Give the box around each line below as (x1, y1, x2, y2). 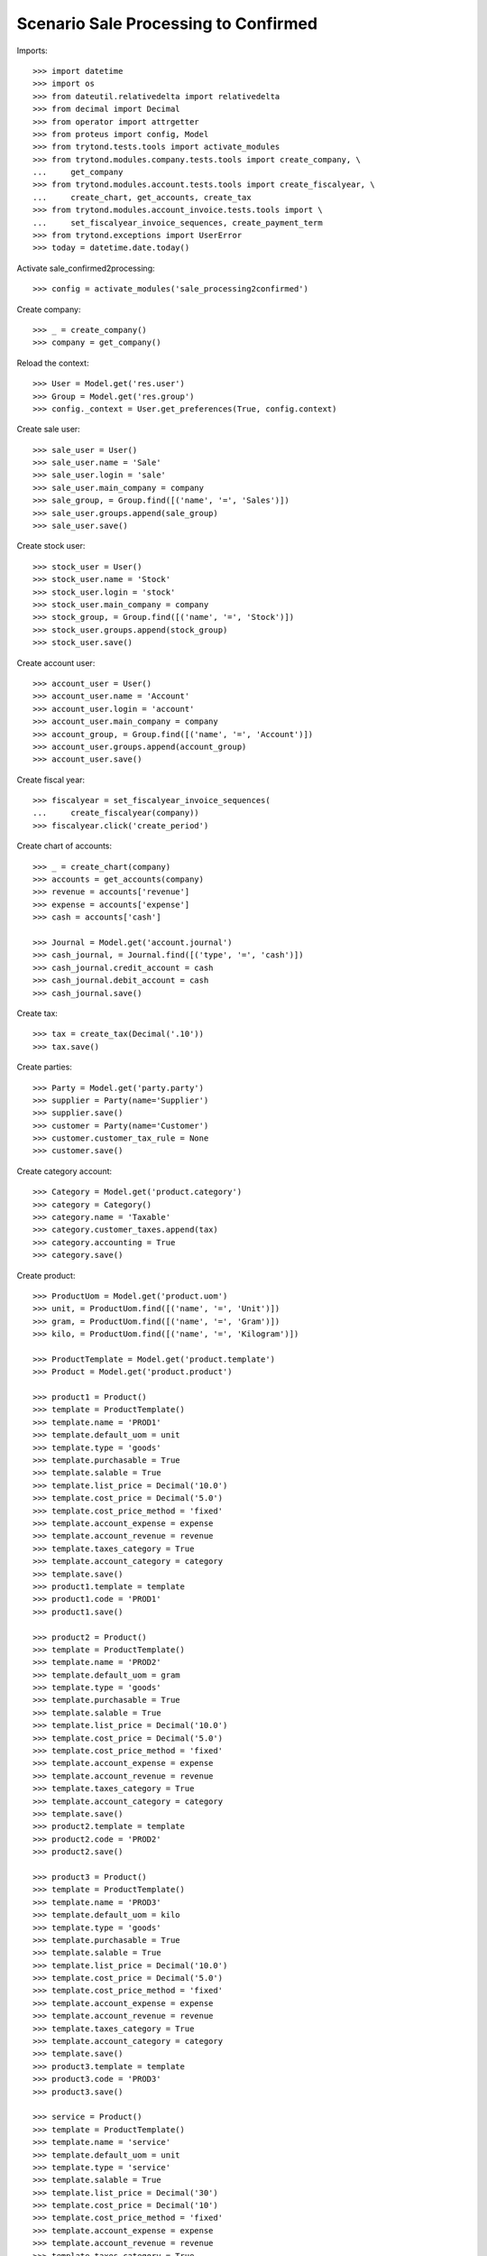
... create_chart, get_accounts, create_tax (32, 192, 252, 202)
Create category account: (16, 1165, 113, 1177)
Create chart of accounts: (16, 840, 113, 852)
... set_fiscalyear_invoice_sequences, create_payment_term (32, 217, 324, 227)
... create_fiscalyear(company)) (32, 808, 200, 818)
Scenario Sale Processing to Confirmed (16, 14, 318, 33)
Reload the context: (16, 357, 89, 368)
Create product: (16, 1270, 76, 1281)
